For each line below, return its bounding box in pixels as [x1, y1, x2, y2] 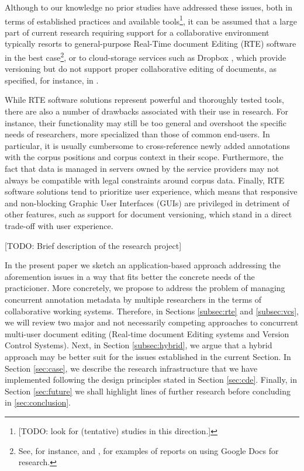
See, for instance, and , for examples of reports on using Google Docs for [18, 444, 279, 456]
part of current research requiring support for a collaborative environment [5, 26, 270, 38]
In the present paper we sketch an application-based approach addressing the [5, 259, 281, 271]
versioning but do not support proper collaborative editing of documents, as [5, 63, 277, 75]
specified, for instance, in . [5, 74, 99, 86]
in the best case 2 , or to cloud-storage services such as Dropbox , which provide [5, 50, 286, 63]
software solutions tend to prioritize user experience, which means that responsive [5, 185, 298, 198]
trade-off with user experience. [5, 220, 113, 231]
